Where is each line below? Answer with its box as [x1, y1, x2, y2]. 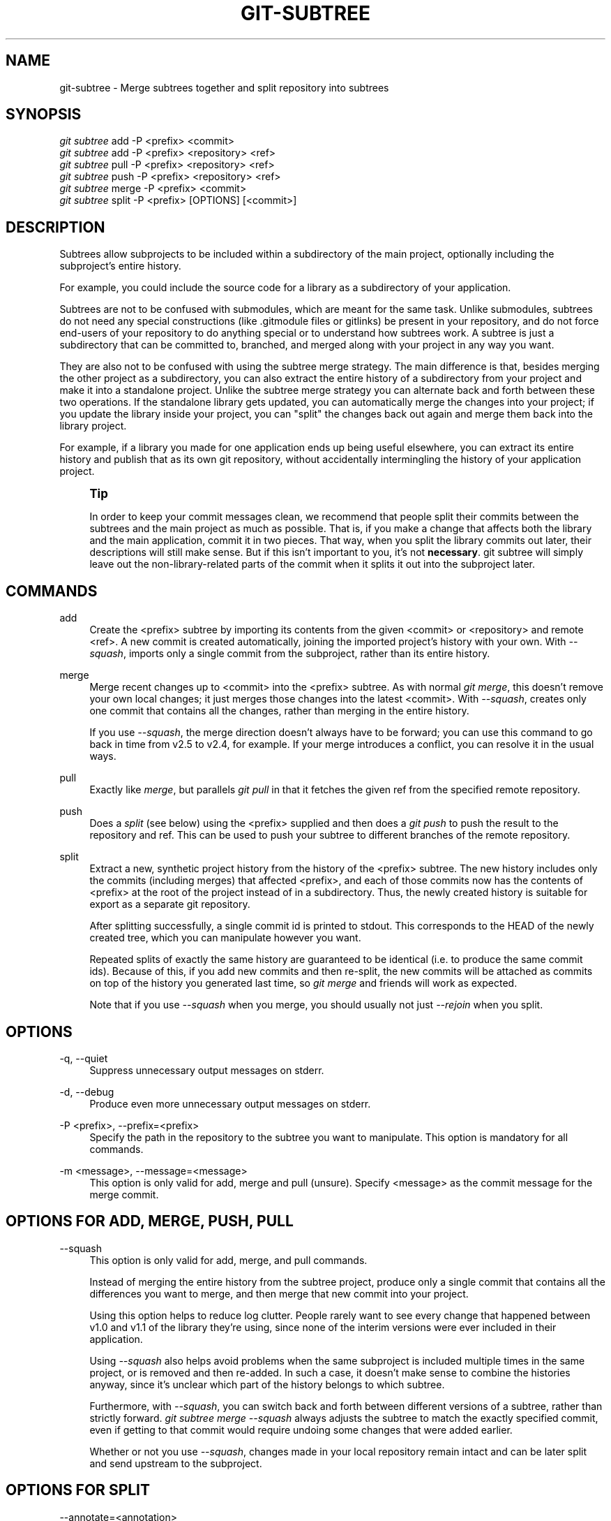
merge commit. [89, 1188, 159, 1200]
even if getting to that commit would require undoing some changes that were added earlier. [89, 1423, 513, 1436]
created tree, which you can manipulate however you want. [89, 932, 361, 944]
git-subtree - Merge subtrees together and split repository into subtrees [59, 81, 389, 94]
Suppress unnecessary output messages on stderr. [89, 1064, 324, 1076]
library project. [59, 420, 127, 432]
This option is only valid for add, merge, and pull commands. [89, 1254, 368, 1266]
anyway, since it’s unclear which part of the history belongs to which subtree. [89, 1378, 445, 1390]
